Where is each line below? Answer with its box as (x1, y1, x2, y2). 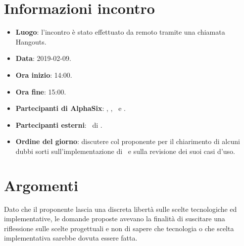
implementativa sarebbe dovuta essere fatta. (4, 233, 138, 243)
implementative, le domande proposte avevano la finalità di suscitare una (4, 213, 225, 224)
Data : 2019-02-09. (15, 53, 71, 63)
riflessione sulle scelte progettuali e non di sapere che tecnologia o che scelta (4, 223, 234, 233)
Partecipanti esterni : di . (15, 119, 102, 130)
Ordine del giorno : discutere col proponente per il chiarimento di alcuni (15, 136, 240, 147)
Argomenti (4, 175, 78, 195)
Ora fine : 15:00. (15, 86, 66, 97)
